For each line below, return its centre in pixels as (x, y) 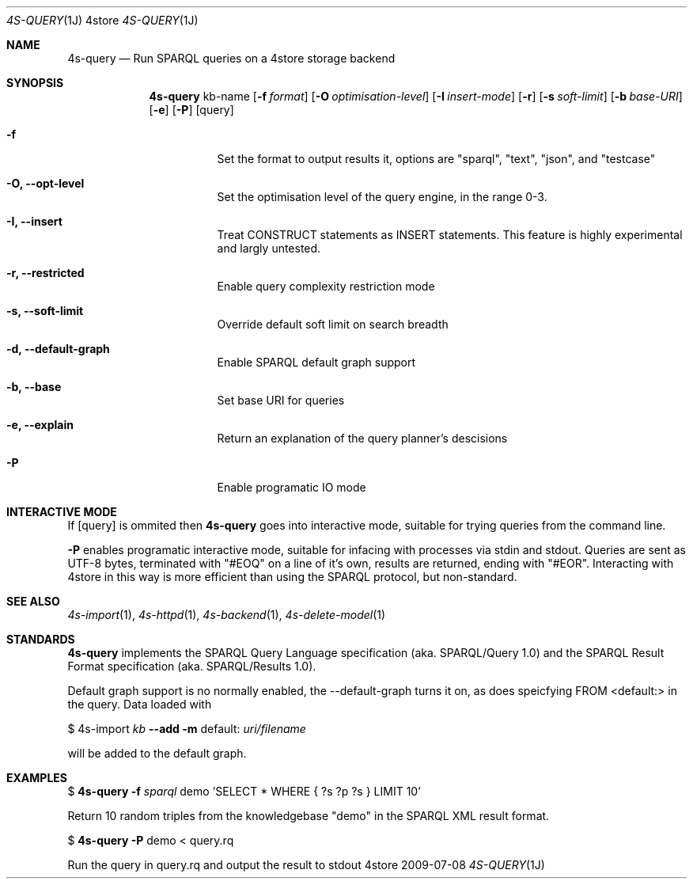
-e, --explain (40, 425)
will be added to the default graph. (157, 753)
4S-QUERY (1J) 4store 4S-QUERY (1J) (102, 20)
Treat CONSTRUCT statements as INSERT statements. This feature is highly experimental (450, 235)
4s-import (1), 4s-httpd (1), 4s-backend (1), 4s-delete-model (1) (227, 615)
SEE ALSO (33, 601)
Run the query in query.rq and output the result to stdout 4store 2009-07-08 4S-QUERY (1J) (306, 865)
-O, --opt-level (45, 183)
